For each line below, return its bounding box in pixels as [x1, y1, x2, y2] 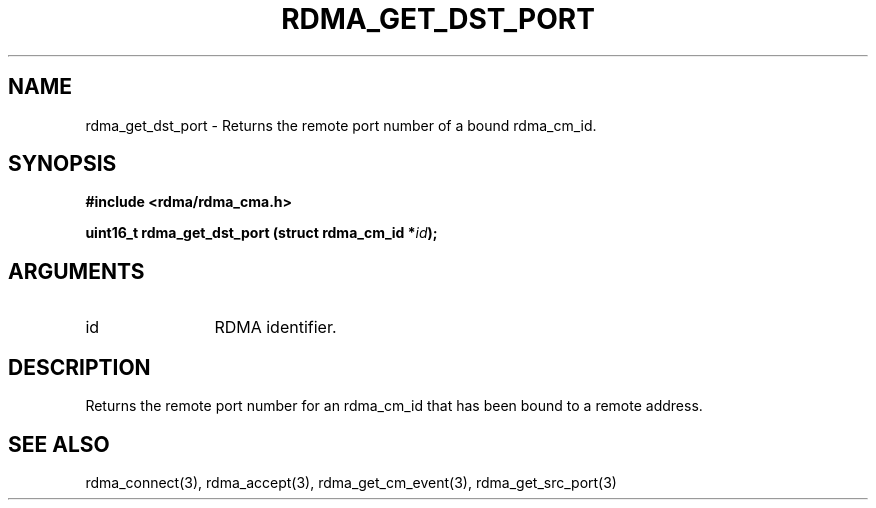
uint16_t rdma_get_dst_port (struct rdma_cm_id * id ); [85, 224, 438, 242]
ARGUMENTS [8, 258, 145, 284]
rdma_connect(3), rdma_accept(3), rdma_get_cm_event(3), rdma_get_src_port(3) [85, 473, 617, 491]
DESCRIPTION [8, 354, 151, 380]
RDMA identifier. [214, 317, 337, 338]
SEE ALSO [8, 431, 110, 457]
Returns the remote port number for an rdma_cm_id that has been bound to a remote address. [85, 397, 703, 415]
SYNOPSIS [8, 151, 117, 177]
